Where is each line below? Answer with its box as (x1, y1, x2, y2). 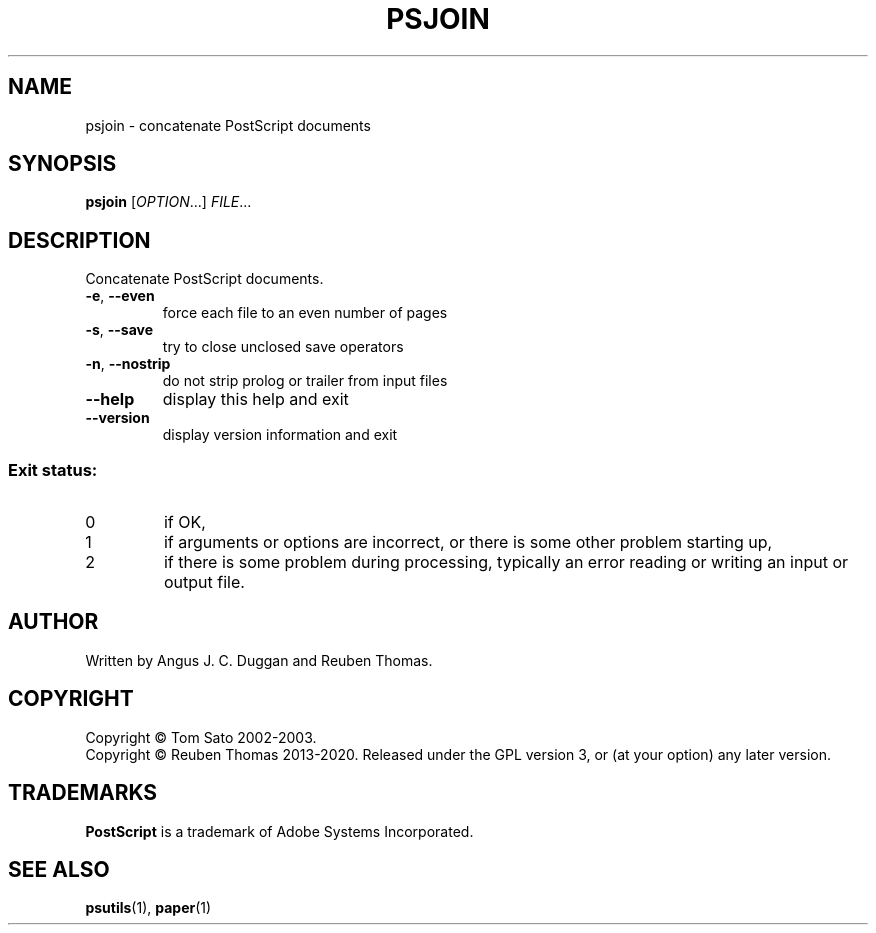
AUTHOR (8, 609, 99, 635)
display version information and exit (162, 426, 398, 444)
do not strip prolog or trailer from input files (162, 372, 448, 390)
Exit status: (8, 459, 98, 480)
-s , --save (85, 321, 154, 339)
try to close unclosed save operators (162, 338, 404, 356)
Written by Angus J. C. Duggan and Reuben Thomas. (85, 651, 433, 669)
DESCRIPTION (8, 227, 151, 253)
